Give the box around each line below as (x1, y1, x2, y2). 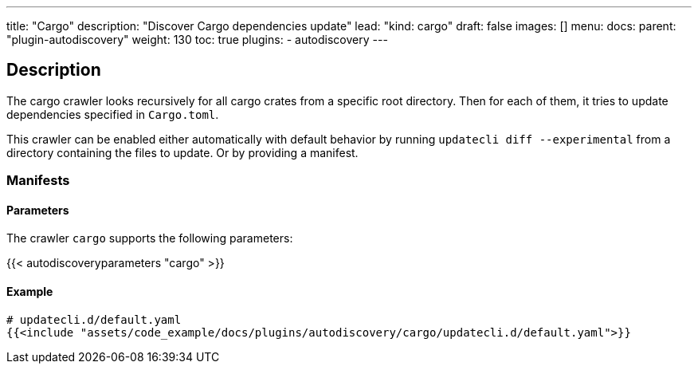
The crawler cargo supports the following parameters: (6, 231, 293, 246)
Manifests (6, 172, 70, 189)
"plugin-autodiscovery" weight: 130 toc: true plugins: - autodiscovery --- (6, 33, 388, 46)
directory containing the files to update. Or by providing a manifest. (6, 145, 359, 159)
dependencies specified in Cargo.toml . (6, 107, 219, 121)
